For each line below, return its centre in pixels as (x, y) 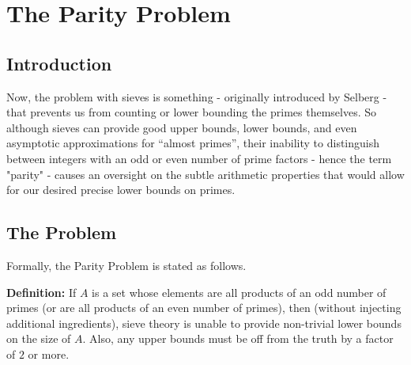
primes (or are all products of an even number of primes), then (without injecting (204, 308)
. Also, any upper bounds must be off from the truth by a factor (238, 338)
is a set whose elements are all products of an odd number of (239, 292)
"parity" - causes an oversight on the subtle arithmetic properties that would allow (205, 174)
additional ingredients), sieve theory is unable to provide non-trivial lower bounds (204, 323)
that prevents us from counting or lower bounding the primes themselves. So (192, 112)
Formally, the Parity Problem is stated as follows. (126, 265)
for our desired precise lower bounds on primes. (121, 190)
